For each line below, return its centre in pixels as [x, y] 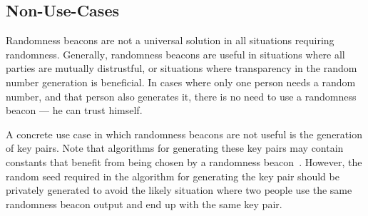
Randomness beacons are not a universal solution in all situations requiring [170, 40]
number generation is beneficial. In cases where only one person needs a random [181, 82]
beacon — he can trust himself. [74, 110]
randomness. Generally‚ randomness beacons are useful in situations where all [175, 54]
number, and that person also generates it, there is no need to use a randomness [181, 96]
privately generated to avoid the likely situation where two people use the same [179, 190]
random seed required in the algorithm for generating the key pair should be [173, 176]
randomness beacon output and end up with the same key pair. [144, 204]
